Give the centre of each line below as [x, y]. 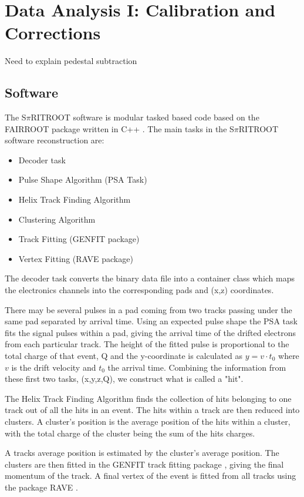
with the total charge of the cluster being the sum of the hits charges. [130, 433]
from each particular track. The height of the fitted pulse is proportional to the [147, 344]
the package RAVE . [41, 487]
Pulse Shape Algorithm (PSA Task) [83, 179]
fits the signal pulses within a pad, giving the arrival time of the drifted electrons [151, 332]
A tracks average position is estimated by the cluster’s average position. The [142, 453]
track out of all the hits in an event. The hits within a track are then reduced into [152, 410]
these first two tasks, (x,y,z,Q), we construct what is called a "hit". [124, 379]
